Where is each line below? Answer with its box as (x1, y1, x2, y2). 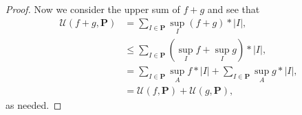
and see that (207, 2, 260, 16)
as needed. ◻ (6, 98, 62, 112)
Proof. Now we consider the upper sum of (6, 2, 180, 16)
